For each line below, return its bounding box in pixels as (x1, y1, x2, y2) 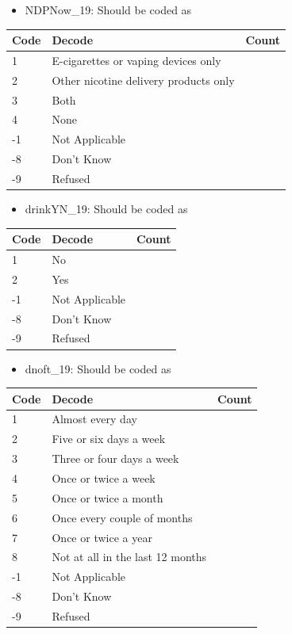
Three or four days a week (52, 450, 179, 467)
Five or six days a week (52, 430, 166, 447)
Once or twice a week (52, 469, 156, 486)
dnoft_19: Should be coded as (25, 360, 171, 376)
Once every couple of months (52, 509, 193, 525)
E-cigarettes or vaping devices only (52, 52, 221, 68)
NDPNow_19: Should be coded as (25, 2, 192, 17)
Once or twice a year (52, 529, 152, 545)
